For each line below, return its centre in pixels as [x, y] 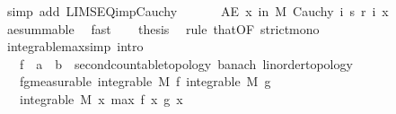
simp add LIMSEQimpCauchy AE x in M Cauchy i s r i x [198, 11]
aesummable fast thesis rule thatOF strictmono [163, 28]
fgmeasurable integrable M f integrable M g [145, 81]
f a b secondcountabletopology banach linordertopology [186, 63]
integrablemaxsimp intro [75, 46]
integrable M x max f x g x [101, 98]
